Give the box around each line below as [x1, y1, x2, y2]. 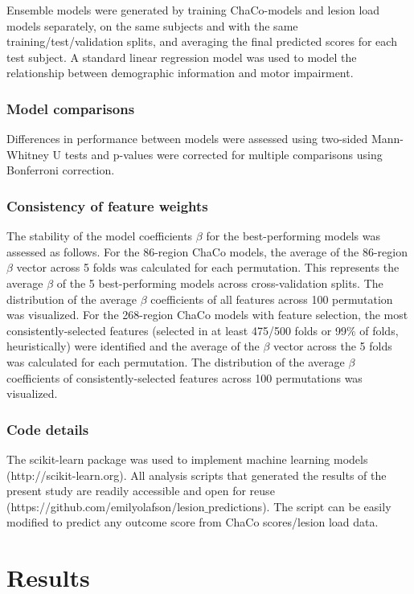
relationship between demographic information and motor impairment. [6, 64, 354, 81]
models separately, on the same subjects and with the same [6, 17, 298, 34]
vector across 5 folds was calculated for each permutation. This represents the [16, 259, 400, 276]
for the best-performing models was [206, 227, 380, 244]
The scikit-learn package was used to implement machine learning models [6, 450, 368, 467]
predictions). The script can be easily [208, 498, 391, 514]
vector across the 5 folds [273, 338, 392, 354]
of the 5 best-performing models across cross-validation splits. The [56, 274, 383, 291]
